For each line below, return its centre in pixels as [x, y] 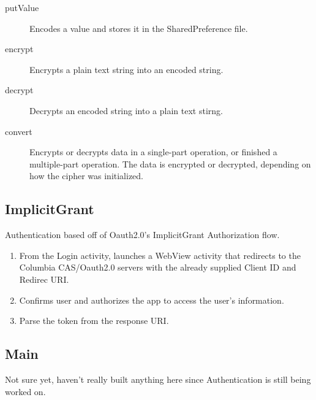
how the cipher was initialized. [87, 176]
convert [19, 131]
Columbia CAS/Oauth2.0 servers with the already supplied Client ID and [158, 267]
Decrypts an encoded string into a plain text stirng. [126, 110]
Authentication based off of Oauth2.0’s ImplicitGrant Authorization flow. [142, 235]
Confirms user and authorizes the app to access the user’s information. [152, 300]
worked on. [25, 391]
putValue [22, 7]
